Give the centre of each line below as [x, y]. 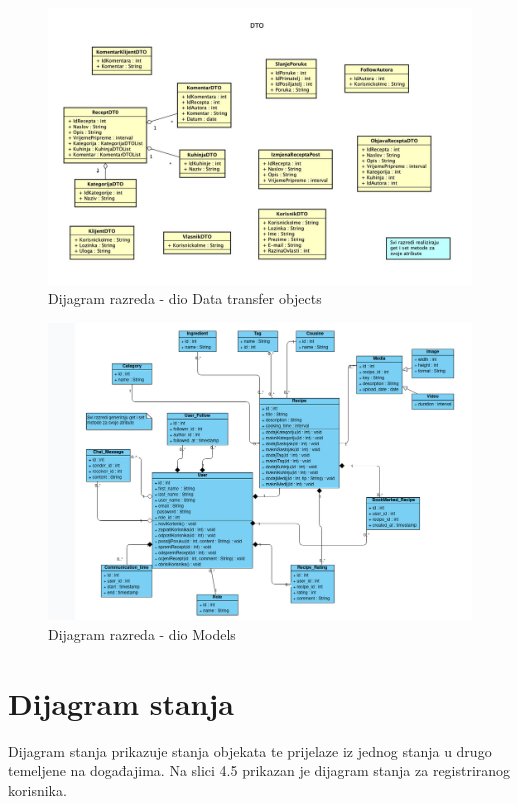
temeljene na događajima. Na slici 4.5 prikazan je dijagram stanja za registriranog [259, 770]
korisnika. [37, 789]
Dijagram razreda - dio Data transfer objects [185, 298]
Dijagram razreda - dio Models [142, 634]
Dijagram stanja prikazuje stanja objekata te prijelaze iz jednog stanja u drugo [250, 750]
